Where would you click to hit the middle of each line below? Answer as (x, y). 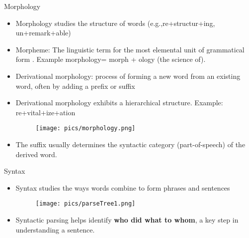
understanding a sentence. (55, 229)
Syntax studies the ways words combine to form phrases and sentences (123, 187)
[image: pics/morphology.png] (85, 128)
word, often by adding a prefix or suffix (75, 86)
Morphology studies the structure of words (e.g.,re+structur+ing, (115, 23)
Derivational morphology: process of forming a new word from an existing (128, 76)
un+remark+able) (43, 33)
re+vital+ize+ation (45, 112)
